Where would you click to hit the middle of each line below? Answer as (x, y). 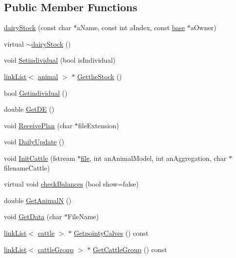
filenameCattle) (27, 167)
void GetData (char (33, 216)
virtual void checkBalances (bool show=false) (71, 184)
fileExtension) (99, 125)
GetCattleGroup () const (130, 249)
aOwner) (203, 27)
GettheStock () (100, 76)
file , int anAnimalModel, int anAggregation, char (154, 158)
